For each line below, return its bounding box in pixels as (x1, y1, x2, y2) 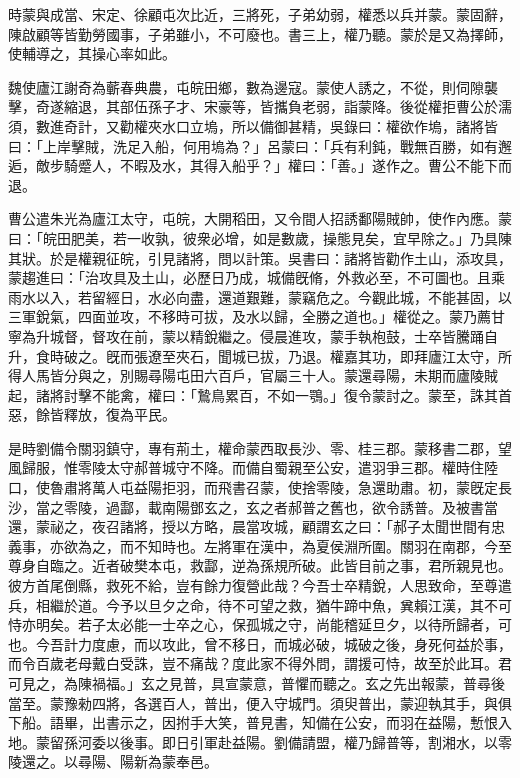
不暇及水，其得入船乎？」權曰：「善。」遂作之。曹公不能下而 (119, 155, 512, 176)
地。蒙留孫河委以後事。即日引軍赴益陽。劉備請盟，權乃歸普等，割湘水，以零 (8, 731, 512, 752)
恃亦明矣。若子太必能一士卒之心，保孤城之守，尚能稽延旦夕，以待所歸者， (8, 614, 498, 635)
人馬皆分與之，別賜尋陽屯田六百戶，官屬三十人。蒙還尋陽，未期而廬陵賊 (21, 365, 498, 386)
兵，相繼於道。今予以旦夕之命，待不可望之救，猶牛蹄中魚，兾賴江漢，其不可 (8, 594, 512, 615)
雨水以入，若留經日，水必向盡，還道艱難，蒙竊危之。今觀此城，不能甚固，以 (8, 286, 512, 307)
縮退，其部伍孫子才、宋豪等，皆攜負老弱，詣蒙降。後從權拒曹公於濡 (63, 96, 512, 117)
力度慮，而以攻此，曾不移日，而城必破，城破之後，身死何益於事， (77, 633, 512, 654)
